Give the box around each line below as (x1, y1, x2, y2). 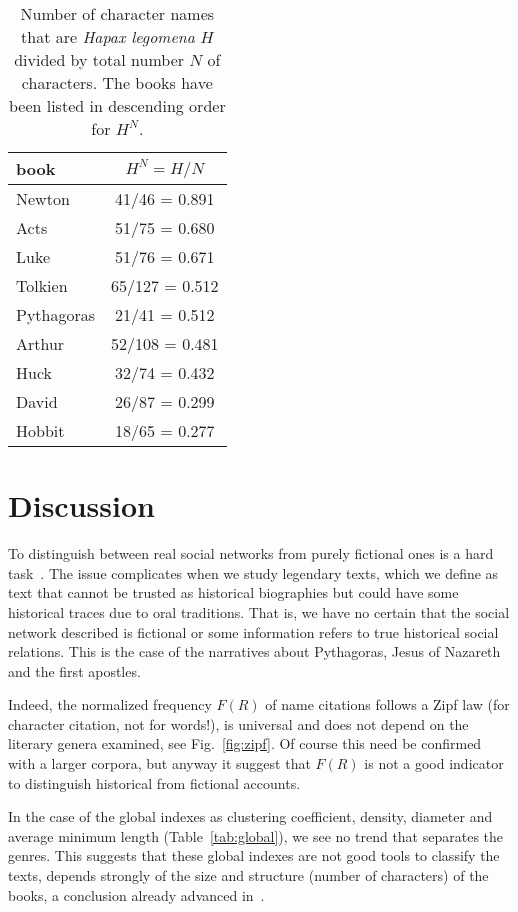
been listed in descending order (8, 94, 226, 117)
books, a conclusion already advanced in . (8, 884, 265, 905)
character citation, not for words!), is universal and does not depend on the (8, 713, 469, 734)
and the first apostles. (8, 660, 141, 681)
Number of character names (20, 2, 215, 25)
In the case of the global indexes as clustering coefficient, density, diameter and (8, 806, 493, 827)
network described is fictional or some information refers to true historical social (8, 621, 499, 642)
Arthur (16, 332, 65, 355)
